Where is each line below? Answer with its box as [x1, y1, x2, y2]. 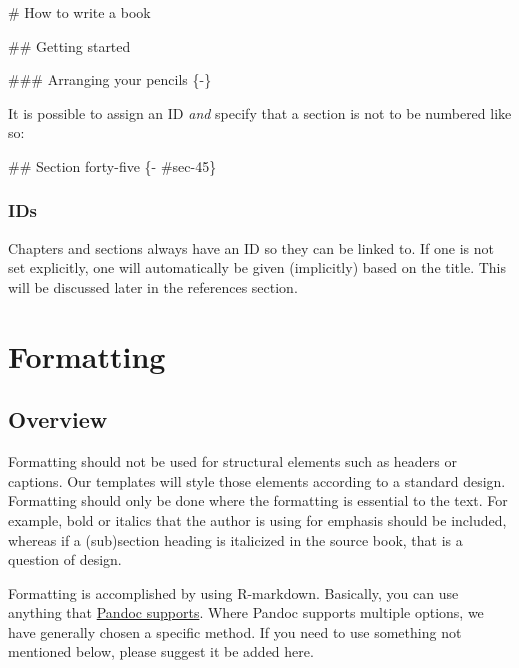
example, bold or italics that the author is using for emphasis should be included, [8, 509, 507, 530]
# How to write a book [8, 2, 151, 22]
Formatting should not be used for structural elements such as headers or [8, 451, 457, 472]
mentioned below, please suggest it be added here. [8, 641, 314, 662]
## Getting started [8, 35, 131, 56]
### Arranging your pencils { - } [8, 69, 212, 90]
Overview [8, 404, 108, 435]
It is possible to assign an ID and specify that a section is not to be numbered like [8, 102, 512, 123]
